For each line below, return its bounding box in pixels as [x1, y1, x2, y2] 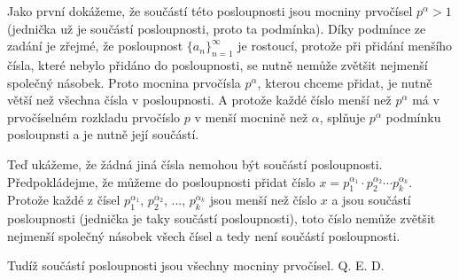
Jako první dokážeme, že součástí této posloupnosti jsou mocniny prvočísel [7, 2, 413, 19]
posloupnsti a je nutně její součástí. [7, 125, 199, 144]
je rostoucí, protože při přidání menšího [237, 36, 453, 55]
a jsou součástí [331, 191, 411, 209]
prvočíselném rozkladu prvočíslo [7, 107, 181, 126]
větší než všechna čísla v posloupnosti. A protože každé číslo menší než [7, 90, 392, 109]
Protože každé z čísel [7, 191, 121, 209]
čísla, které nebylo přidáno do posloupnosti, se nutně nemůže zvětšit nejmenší [7, 55, 428, 74]
